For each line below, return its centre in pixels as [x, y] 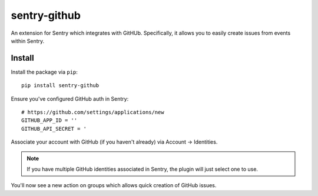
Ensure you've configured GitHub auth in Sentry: [70, 99]
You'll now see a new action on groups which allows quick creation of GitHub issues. [114, 185]
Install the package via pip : [44, 72]
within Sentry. [28, 41]
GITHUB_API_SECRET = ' [54, 129]
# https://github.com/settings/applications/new [93, 112]
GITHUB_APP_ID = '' [49, 120]
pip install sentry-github [60, 86]
